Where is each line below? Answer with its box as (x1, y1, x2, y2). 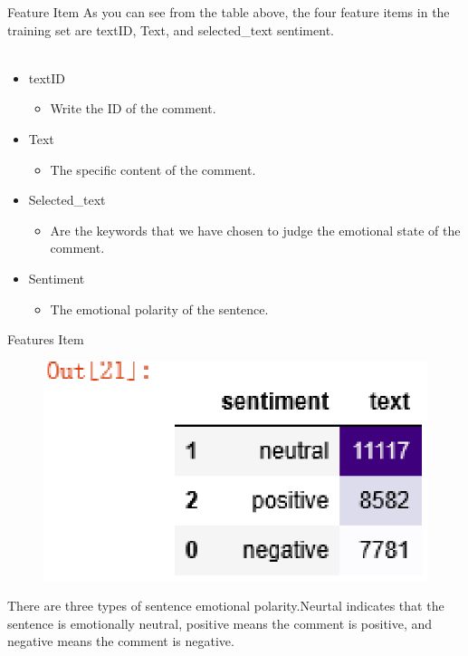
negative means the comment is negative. (7, 632, 234, 651)
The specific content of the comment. (50, 159, 256, 178)
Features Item (7, 330, 84, 349)
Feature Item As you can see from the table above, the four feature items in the (7, 3, 450, 21)
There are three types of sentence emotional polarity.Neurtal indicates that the (7, 596, 444, 615)
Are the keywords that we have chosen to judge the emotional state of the (50, 220, 461, 239)
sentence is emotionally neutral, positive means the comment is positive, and (7, 613, 433, 632)
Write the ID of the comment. (50, 99, 216, 118)
